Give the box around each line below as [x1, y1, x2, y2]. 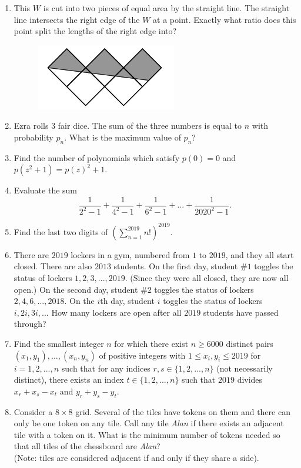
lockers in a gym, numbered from [71, 248, 190, 260]
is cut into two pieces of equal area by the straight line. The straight [43, 2, 290, 14]
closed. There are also [14, 260, 92, 272]
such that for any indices [61, 362, 150, 374]
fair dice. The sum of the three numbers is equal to [58, 119, 242, 132]
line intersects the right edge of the [14, 13, 140, 25]
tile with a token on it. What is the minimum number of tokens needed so [14, 428, 280, 440]
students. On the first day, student [113, 260, 238, 272]
